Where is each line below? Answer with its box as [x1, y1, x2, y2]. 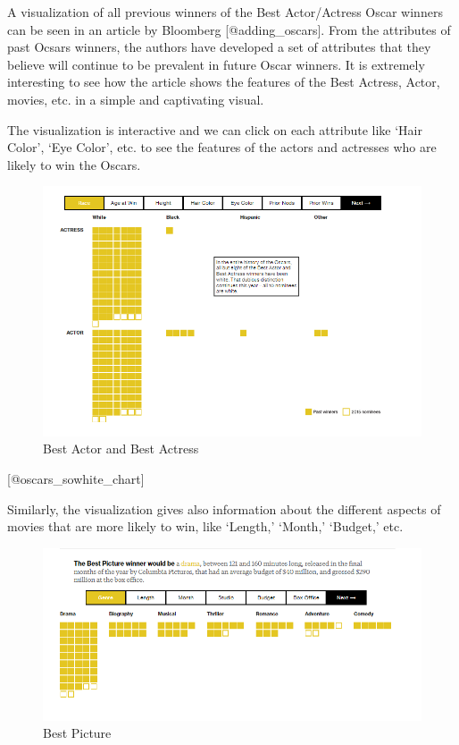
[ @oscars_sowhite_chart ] [7, 469, 145, 487]
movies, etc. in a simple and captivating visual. [7, 89, 264, 108]
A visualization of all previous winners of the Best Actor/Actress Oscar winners [7, 3, 443, 21]
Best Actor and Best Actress [43, 439, 199, 458]
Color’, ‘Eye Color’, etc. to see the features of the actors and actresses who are [7, 138, 437, 157]
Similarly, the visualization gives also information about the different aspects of [7, 499, 441, 518]
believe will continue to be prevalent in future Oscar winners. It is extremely [7, 55, 425, 73]
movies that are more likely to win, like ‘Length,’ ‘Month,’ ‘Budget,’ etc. [7, 517, 404, 536]
